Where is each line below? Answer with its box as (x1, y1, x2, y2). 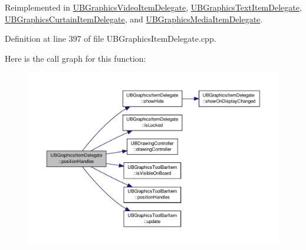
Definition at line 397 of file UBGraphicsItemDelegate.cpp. (5, 32, 216, 45)
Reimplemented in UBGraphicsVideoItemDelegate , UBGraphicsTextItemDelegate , (5, 1, 302, 13)
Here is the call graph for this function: (5, 52, 146, 64)
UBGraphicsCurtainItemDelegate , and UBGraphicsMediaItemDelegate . (5, 12, 263, 25)
